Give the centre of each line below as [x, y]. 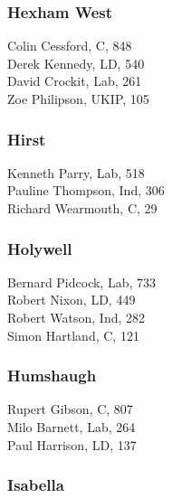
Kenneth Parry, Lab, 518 [76, 172]
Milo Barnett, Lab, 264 [72, 427]
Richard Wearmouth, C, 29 [82, 208]
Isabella [36, 485]
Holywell [40, 248]
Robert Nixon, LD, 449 [72, 300]
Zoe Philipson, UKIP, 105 [78, 99]
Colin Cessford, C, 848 [70, 46]
